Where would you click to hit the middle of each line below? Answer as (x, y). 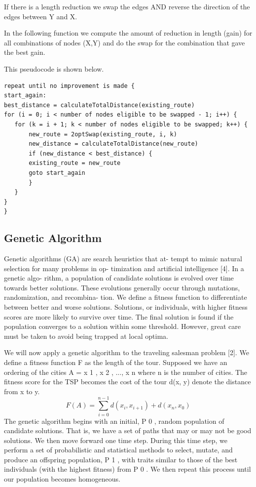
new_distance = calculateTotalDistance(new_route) (113, 144)
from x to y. (22, 391)
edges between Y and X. (41, 16)
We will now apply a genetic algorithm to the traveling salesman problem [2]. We (127, 352)
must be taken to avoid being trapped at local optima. (86, 336)
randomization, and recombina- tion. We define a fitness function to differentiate (126, 297)
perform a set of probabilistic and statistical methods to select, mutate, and (118, 450)
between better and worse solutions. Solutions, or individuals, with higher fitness (126, 307)
